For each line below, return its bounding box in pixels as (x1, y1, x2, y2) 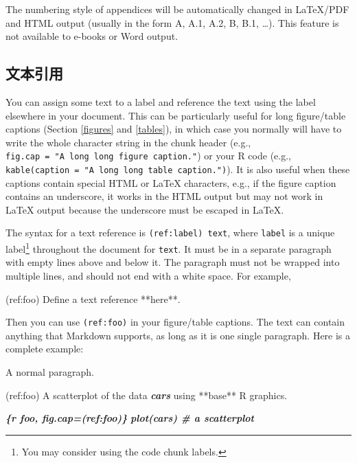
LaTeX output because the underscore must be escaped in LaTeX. (5, 202, 284, 216)
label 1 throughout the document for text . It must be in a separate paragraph (5, 240, 332, 256)
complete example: (5, 341, 84, 356)
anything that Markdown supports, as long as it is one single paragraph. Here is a (5, 328, 351, 342)
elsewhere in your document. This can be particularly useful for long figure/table (5, 108, 346, 122)
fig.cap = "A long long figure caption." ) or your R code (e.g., (5, 148, 291, 163)
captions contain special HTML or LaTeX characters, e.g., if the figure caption (5, 175, 336, 190)
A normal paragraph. (5, 365, 94, 379)
